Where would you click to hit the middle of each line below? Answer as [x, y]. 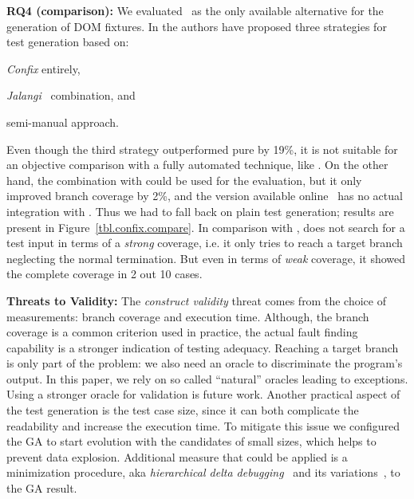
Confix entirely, [43, 68]
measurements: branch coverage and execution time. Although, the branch [188, 316]
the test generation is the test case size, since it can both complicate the [183, 410]
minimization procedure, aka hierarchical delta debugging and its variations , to [203, 472]
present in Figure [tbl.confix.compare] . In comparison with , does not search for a [206, 227]
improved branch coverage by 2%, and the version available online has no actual [205, 196]
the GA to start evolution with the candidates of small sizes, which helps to [191, 441]
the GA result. [42, 488]
